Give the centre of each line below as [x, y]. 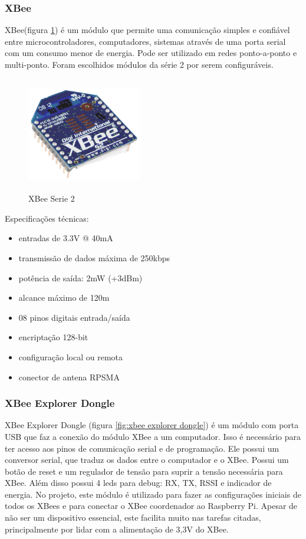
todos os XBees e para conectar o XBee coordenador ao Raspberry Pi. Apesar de [151, 506]
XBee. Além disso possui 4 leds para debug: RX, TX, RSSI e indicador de [138, 483]
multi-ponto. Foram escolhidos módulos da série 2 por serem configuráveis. [139, 64]
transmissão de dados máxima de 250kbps [94, 257]
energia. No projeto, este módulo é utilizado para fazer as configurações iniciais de [153, 494]
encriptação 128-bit [53, 337]
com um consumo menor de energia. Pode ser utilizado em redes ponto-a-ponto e [151, 53]
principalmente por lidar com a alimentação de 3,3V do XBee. [117, 529]
